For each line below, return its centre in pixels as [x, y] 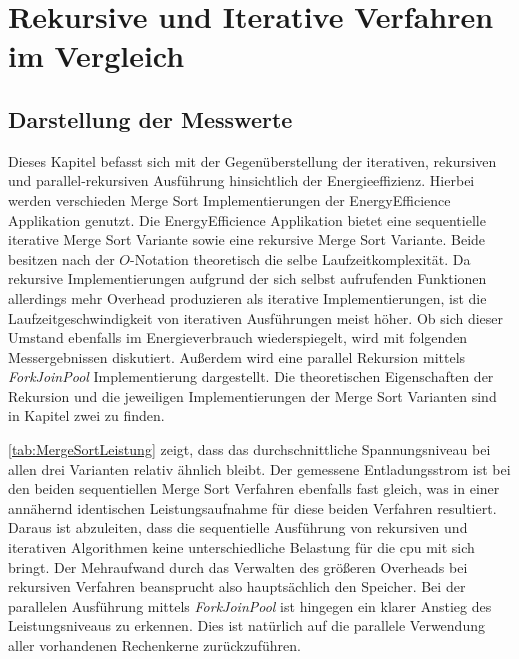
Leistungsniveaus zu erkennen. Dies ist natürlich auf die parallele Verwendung [246, 625]
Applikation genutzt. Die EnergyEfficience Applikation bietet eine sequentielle [247, 219]
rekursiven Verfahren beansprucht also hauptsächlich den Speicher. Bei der [237, 586]
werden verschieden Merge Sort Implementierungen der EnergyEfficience [229, 199]
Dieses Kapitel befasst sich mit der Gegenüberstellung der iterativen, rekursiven [252, 160]
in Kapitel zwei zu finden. [86, 415]
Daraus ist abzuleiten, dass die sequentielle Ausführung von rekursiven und [238, 527]
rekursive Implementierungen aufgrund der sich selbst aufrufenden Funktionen [247, 278]
